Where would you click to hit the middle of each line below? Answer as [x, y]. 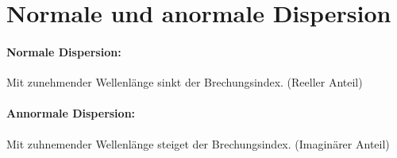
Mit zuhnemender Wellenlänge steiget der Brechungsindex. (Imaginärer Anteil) [198, 143]
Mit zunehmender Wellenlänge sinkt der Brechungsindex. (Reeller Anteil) [185, 82]
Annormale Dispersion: [71, 113]
